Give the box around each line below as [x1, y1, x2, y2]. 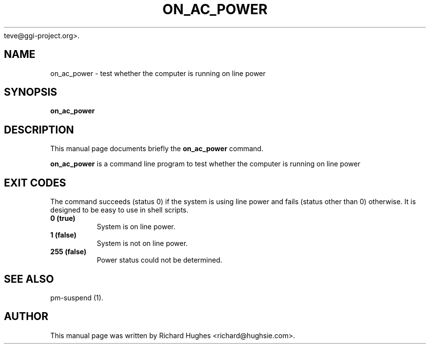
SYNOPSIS [4, 86, 57, 99]
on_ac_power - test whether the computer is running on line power [50, 69, 266, 78]
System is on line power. [97, 222, 176, 231]
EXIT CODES [4, 176, 66, 189]
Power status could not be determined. [97, 256, 222, 265]
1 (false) [50, 231, 77, 240]
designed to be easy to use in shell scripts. [50, 206, 188, 214]
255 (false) [50, 247, 86, 256]
